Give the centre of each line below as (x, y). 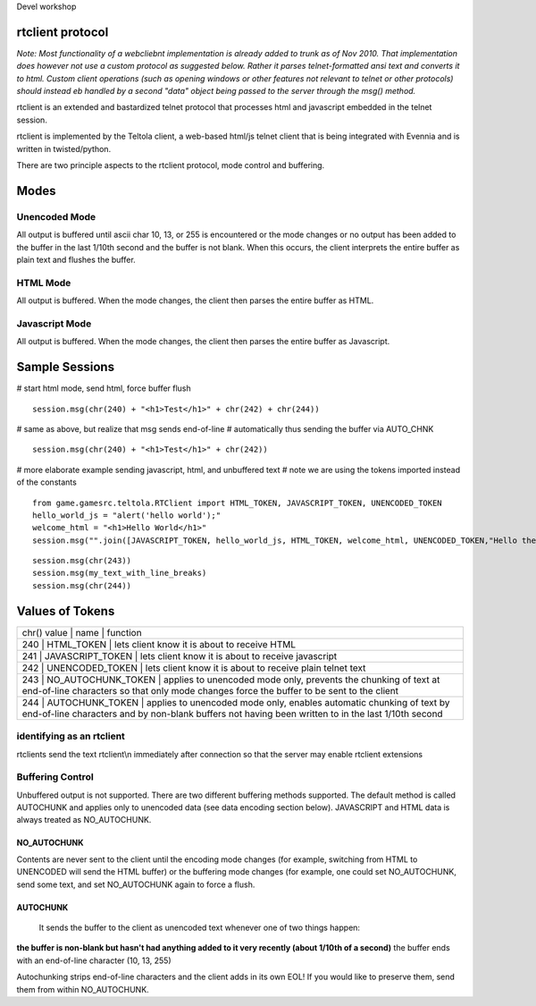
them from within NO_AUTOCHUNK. (83, 989)
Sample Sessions (66, 367)
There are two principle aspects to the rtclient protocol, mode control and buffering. (171, 165)
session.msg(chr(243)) (82, 561)
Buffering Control (55, 777)
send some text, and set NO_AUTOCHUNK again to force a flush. (136, 884)
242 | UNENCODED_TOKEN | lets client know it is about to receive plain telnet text (194, 668)
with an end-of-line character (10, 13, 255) (94, 960)
